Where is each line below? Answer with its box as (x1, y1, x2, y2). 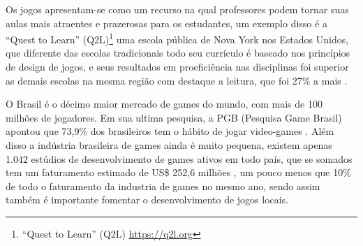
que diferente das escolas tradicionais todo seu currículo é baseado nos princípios (6, 45, 350, 60)
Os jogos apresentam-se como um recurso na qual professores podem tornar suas (6, 2, 349, 16)
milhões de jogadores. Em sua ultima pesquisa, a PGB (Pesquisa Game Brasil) (6, 110, 342, 124)
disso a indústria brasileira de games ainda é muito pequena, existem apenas (6, 138, 332, 152)
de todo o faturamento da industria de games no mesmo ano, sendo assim (6, 178, 320, 193)
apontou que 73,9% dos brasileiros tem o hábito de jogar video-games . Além (6, 124, 334, 138)
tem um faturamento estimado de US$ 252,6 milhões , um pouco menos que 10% (6, 165, 351, 180)
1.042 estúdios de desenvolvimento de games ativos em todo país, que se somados (6, 151, 353, 166)
